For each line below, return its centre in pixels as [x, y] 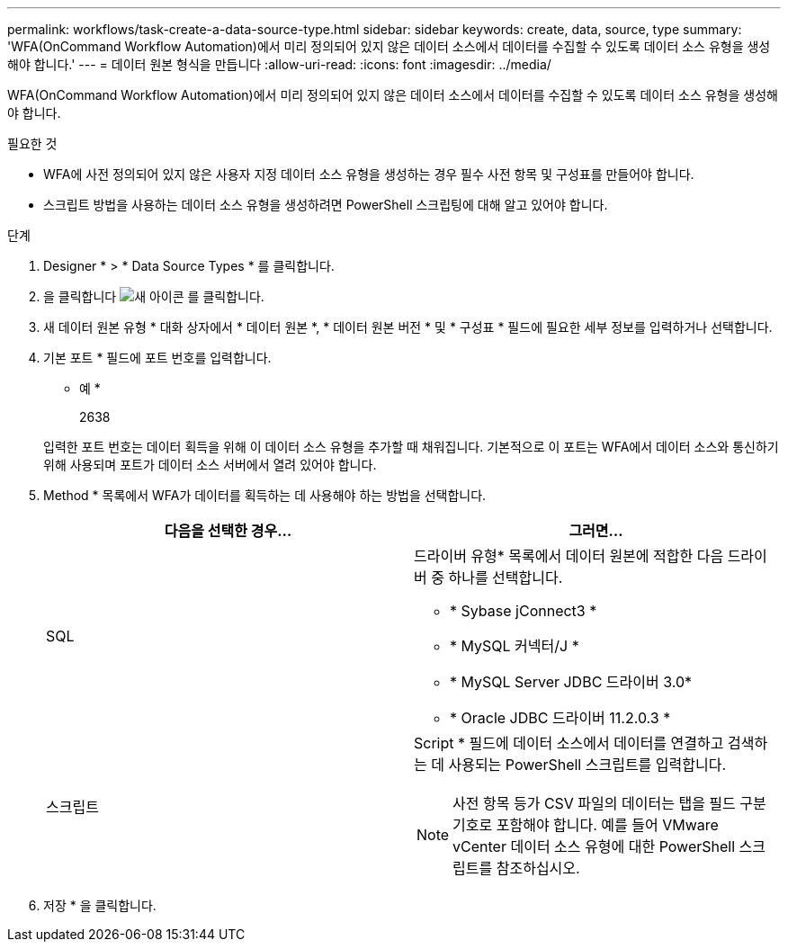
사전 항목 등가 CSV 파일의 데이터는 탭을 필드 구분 [609, 803]
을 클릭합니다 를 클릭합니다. [154, 296]
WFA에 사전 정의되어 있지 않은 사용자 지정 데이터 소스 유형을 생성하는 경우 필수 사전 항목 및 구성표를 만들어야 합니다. [369, 174]
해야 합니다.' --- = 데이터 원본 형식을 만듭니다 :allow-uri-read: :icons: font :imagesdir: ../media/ [279, 64]
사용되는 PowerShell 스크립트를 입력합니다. [587, 765]
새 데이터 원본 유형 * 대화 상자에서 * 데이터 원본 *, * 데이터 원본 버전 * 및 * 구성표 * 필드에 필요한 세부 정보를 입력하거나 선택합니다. [408, 327]
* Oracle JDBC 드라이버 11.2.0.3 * [560, 718]
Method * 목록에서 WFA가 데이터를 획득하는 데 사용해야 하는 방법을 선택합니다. [265, 495]
